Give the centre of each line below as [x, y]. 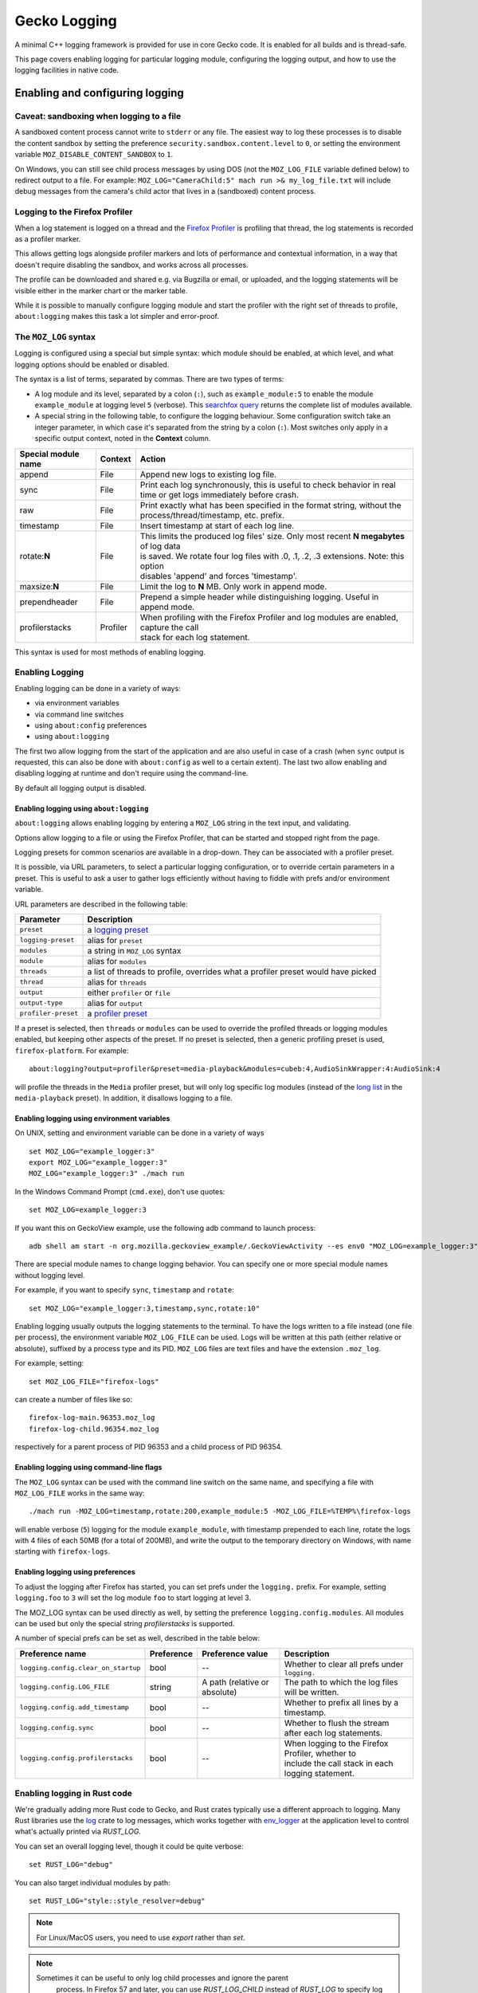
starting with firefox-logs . [63, 1551]
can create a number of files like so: [74, 1399]
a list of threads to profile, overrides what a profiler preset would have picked [232, 971]
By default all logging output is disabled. [80, 788]
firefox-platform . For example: [72, 1050]
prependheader [49, 602]
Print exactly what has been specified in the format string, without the [270, 505]
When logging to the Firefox [336, 1743]
